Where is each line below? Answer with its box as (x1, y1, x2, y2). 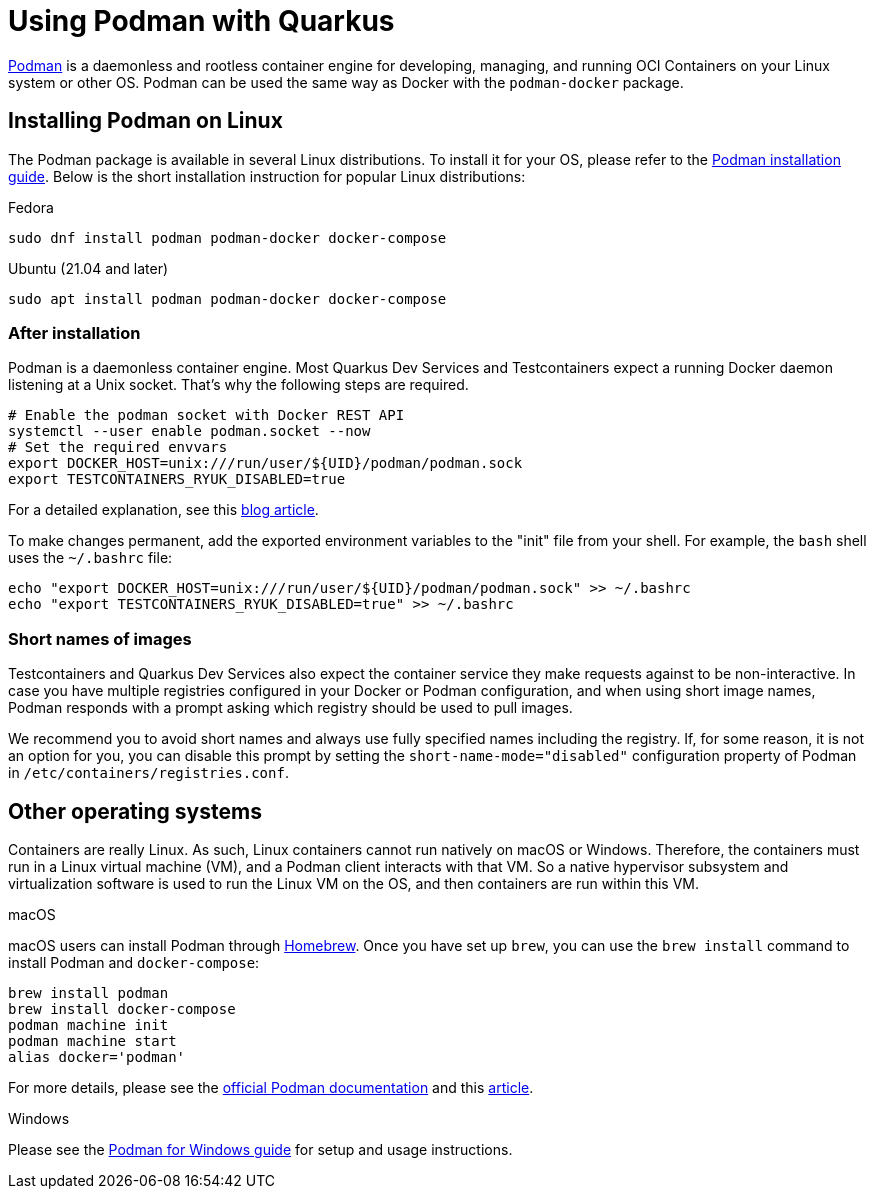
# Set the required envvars (8, 439, 228, 456)
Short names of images (8, 628, 192, 649)
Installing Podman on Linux (8, 108, 283, 134)
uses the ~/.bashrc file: (8, 549, 173, 567)
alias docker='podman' (8, 1048, 186, 1065)
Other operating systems (8, 798, 262, 824)
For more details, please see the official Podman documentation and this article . (8, 1078, 534, 1096)
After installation (8, 322, 141, 343)
